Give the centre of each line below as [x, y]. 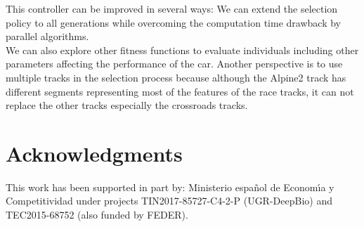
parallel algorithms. [47, 36]
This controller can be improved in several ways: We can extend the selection [172, 8]
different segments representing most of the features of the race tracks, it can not [180, 91]
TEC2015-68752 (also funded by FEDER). [97, 215]
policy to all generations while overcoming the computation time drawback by [173, 22]
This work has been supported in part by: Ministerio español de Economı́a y [170, 187]
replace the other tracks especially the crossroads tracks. [127, 105]
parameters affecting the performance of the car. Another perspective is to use [174, 64]
